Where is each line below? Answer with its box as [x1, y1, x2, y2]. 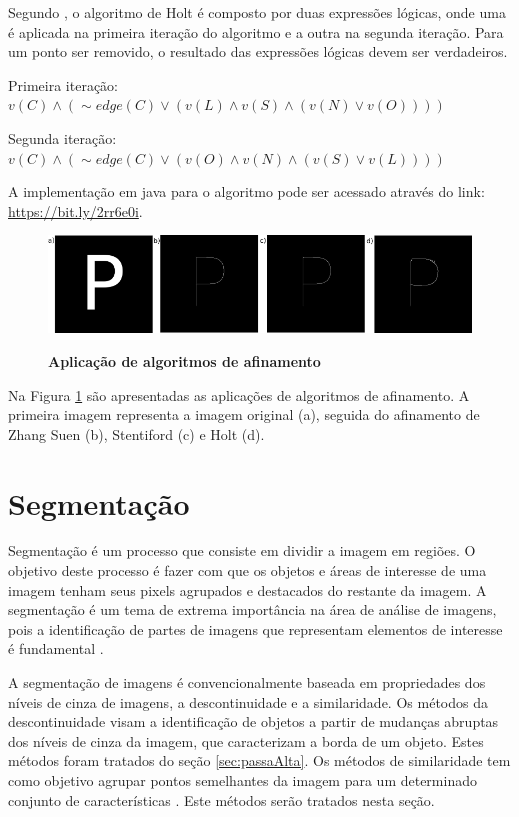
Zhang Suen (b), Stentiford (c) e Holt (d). [8, 423, 265, 444]
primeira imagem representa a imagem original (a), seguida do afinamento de [8, 404, 480, 425]
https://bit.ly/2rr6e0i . [8, 200, 143, 221]
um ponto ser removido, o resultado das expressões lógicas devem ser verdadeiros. [8, 41, 508, 62]
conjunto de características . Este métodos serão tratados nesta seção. [8, 789, 435, 810]
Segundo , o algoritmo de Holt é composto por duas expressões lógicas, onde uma [8, 2, 506, 22]
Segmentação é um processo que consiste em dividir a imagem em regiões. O [8, 540, 476, 561]
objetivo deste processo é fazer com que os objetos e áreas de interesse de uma [8, 560, 487, 581]
